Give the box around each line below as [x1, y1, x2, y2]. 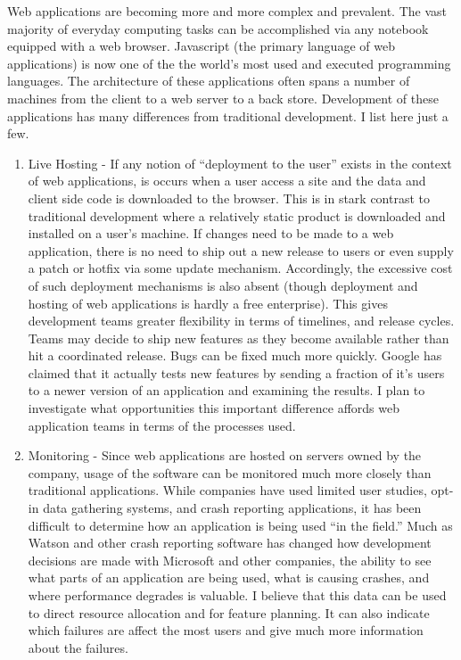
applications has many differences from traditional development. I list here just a [7, 106, 449, 125]
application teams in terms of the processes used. [28, 416, 296, 434]
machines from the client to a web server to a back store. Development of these [7, 88, 439, 107]
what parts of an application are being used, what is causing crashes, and [28, 568, 430, 587]
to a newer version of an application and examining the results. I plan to [28, 381, 425, 400]
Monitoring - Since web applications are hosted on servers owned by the [28, 446, 422, 465]
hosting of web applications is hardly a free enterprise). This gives [28, 293, 388, 312]
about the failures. [28, 638, 128, 656]
